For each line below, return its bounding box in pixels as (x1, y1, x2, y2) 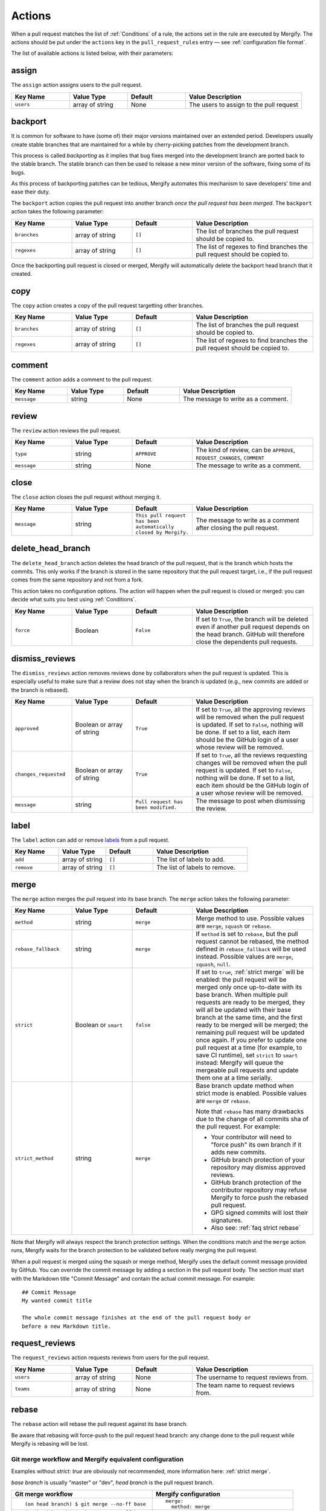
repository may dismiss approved (211, 1163, 306, 1172)
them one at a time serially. (196, 1073, 273, 1082)
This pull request (135, 513, 187, 519)
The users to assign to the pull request (189, 100, 299, 109)
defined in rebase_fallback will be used (196, 945, 306, 953)
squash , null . (196, 960, 231, 968)
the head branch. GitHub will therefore (196, 630, 305, 638)
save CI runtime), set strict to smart (196, 1051, 298, 1060)
